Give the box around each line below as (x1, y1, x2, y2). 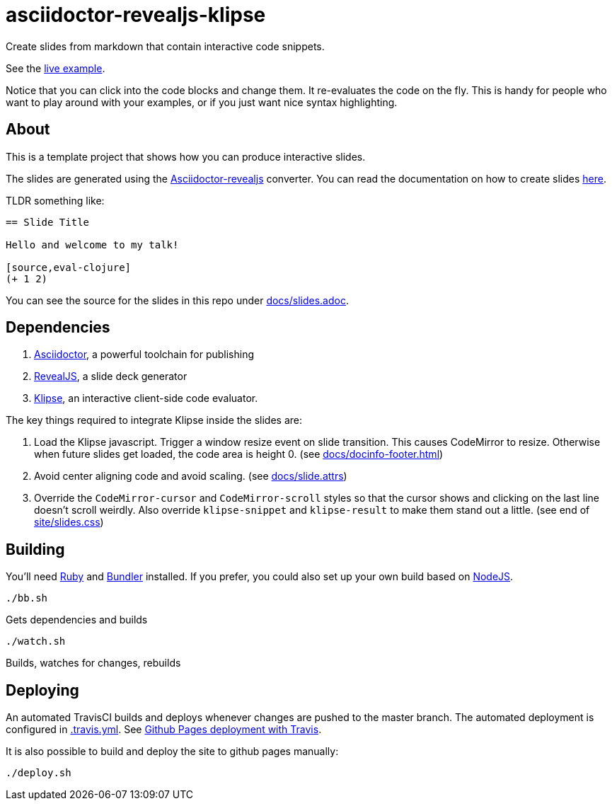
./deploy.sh (6, 767, 71, 779)
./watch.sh (6, 635, 66, 647)
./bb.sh (6, 592, 48, 604)
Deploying (6, 681, 79, 699)
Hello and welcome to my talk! (6, 238, 179, 251)
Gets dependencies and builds (6, 614, 148, 626)
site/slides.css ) (34, 516, 104, 529)
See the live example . (6, 62, 105, 74)
